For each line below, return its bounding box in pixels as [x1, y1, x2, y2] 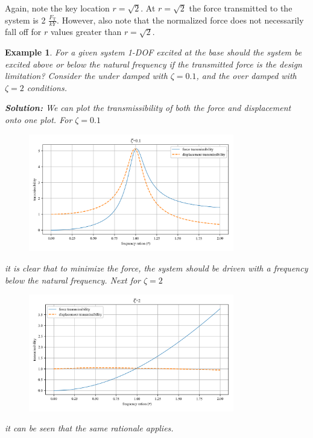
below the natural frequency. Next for [5, 273, 141, 286]
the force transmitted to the [189, 2, 292, 14]
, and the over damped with [196, 69, 297, 82]
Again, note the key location [5, 2, 110, 14]
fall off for [5, 25, 42, 38]
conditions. [27, 81, 68, 94]
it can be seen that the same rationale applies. [5, 422, 174, 434]
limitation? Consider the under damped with [5, 69, 168, 82]
